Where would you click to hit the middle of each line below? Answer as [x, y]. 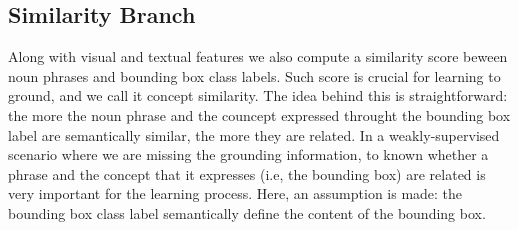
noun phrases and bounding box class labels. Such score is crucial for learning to [254, 75]
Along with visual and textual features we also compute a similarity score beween [258, 56]
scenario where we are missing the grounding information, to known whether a [248, 154]
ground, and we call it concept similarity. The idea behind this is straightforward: [258, 95]
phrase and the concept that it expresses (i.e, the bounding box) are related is [247, 173]
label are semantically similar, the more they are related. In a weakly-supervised [254, 134]
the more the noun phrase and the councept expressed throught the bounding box [259, 114]
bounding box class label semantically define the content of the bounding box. [247, 212]
